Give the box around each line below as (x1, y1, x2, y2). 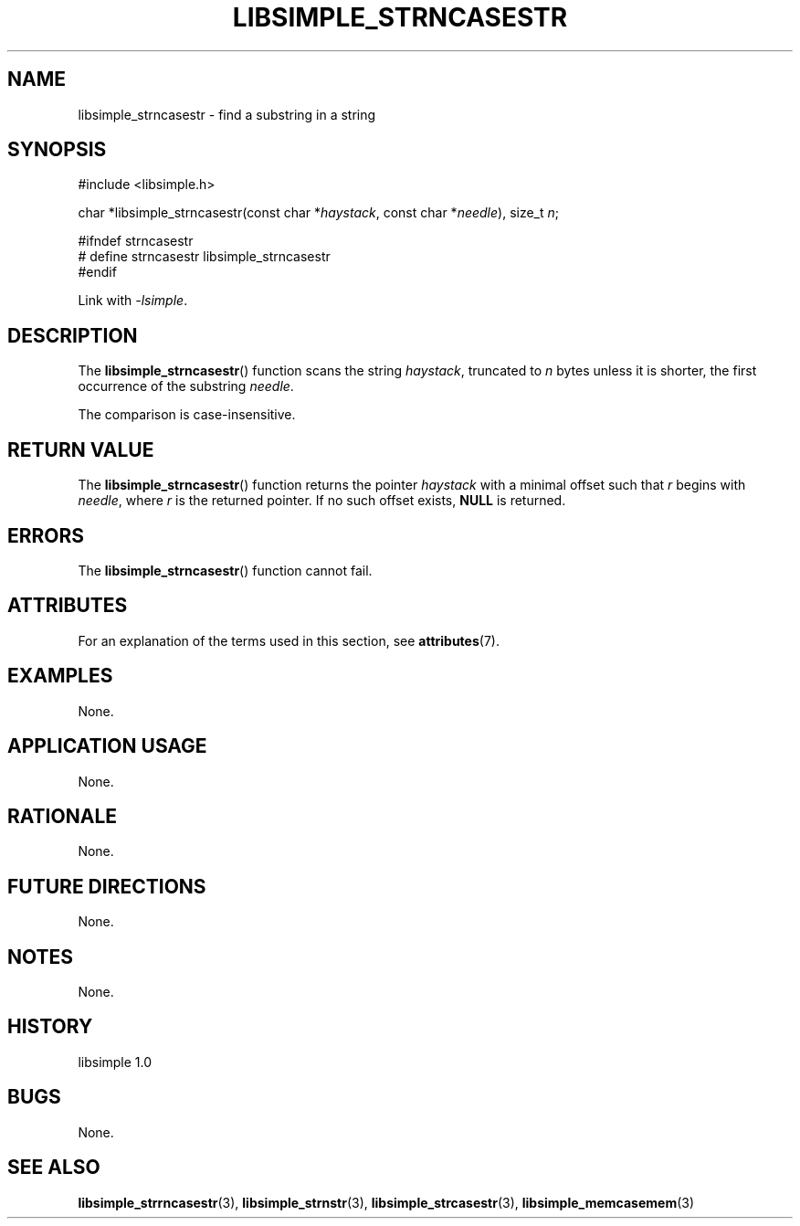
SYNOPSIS (7, 138, 107, 162)
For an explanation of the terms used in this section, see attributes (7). (78, 632, 500, 649)
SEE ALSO (7, 1156, 100, 1179)
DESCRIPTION (7, 323, 138, 347)
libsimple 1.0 (78, 1053, 153, 1070)
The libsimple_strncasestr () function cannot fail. (78, 562, 373, 578)
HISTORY (7, 1015, 93, 1039)
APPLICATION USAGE (7, 735, 207, 758)
